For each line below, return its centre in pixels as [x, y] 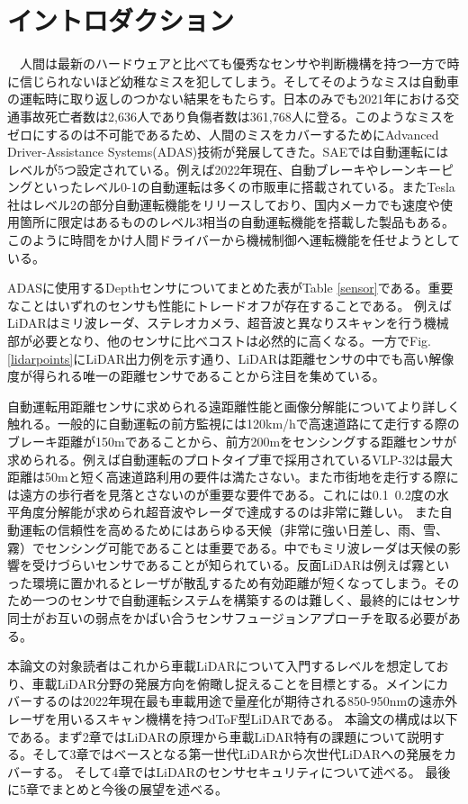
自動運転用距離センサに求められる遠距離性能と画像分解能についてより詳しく [234, 406]
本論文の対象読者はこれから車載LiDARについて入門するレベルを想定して [222, 666]
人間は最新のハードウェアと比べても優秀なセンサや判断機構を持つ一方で [233, 63]
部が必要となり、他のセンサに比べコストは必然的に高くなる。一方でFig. [219, 341]
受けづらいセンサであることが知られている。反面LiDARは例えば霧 [228, 565]
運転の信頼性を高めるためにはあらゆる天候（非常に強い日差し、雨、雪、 [234, 529]
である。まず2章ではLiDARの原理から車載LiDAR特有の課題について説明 [220, 736]
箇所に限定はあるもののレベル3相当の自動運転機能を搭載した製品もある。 [237, 222]
